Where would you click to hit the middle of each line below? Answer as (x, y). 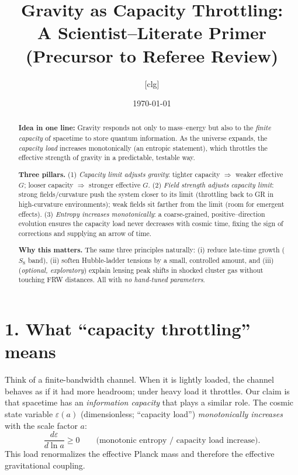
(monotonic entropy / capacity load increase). (178, 440)
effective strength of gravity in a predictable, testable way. (107, 157)
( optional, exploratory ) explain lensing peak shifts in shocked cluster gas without (141, 270)
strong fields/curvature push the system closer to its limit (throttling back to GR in (146, 194)
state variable (29, 414)
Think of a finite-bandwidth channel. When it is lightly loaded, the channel (139, 379)
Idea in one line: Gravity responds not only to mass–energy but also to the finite (145, 128)
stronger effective (115, 184)
